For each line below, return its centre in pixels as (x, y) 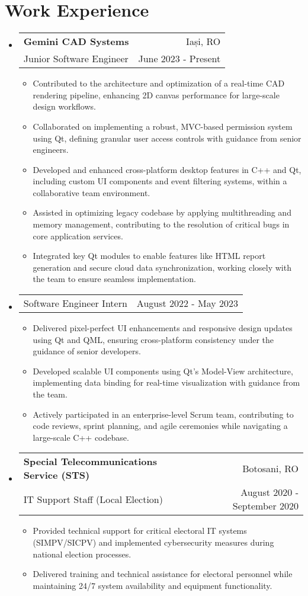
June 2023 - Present (179, 59)
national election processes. (82, 554)
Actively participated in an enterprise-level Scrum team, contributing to (163, 414)
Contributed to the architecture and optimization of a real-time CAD (159, 83)
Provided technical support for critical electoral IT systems (140, 531)
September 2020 (265, 506)
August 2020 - (269, 492)
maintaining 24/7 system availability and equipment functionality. (153, 585)
